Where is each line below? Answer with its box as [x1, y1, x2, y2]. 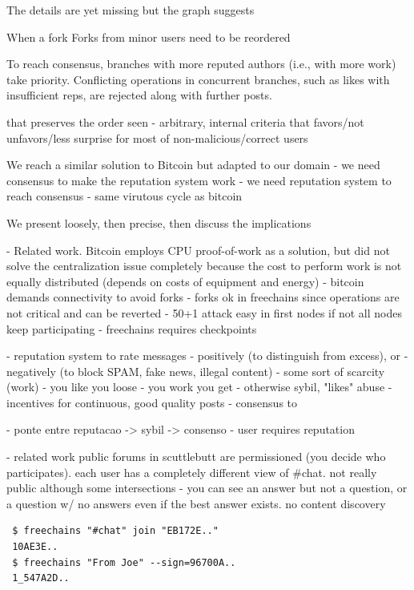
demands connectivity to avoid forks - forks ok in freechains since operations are [6, 289, 400, 305]
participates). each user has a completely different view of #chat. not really [6, 463, 377, 480]
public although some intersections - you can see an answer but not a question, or [6, 479, 408, 496]
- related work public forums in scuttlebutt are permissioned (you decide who [6, 448, 386, 465]
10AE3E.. [12, 541, 58, 553]
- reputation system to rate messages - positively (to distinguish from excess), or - [6, 347, 408, 364]
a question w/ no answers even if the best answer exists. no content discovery [6, 495, 386, 511]
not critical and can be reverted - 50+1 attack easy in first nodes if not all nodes [6, 304, 402, 321]
